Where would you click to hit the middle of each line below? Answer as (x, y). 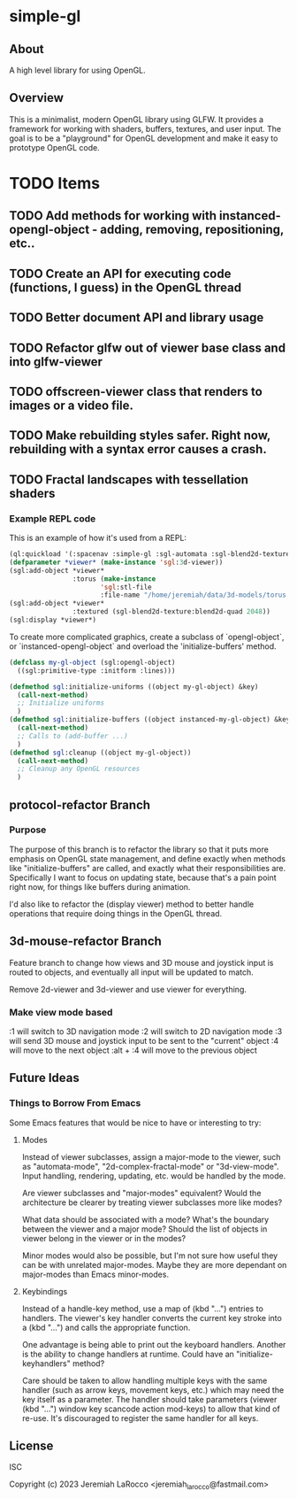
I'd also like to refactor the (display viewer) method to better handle (132, 904)
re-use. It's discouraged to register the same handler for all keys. (140, 1418)
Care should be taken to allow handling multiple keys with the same (145, 1380)
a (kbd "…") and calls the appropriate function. (106, 1327)
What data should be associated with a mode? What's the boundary (145, 1219)
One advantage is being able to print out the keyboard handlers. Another (154, 1344)
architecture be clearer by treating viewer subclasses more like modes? (152, 1202)
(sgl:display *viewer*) (53, 620)
